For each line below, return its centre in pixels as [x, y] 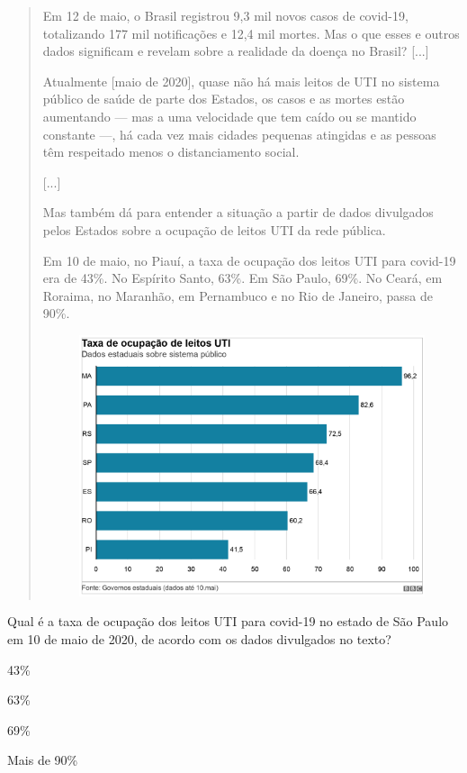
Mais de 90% [43, 760]
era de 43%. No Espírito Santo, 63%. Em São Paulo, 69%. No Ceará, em [242, 278]
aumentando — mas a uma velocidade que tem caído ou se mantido [229, 116]
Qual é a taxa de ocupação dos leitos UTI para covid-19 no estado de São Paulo [228, 621]
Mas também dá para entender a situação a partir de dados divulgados [238, 212]
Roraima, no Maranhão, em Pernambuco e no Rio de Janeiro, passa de [238, 295]
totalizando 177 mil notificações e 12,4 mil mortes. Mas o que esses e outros [251, 33]
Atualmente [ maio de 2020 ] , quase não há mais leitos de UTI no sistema [241, 81]
